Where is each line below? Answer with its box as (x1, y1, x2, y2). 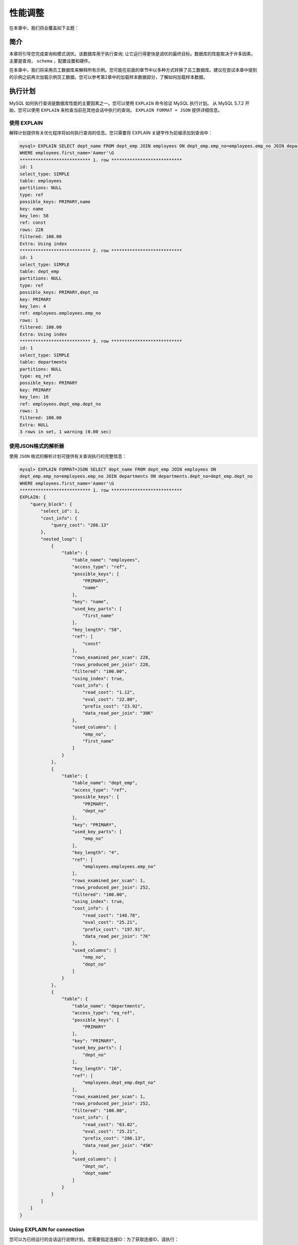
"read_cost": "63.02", (82, 1121, 138, 1127)
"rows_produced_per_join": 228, (72, 661, 151, 667)
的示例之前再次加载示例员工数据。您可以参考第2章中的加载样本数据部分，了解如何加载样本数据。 (9, 74, 208, 80)
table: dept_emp (19, 269, 60, 274)
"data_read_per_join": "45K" (82, 1142, 153, 1148)
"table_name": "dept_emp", (72, 780, 138, 786)
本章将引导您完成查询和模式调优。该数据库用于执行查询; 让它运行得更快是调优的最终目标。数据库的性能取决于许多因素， (9, 51, 256, 57)
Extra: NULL (19, 422, 49, 428)
